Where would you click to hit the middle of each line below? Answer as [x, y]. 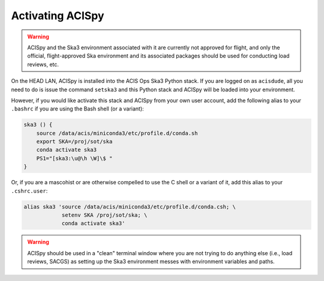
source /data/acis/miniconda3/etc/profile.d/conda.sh [117, 133]
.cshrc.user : [29, 191]
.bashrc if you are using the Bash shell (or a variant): [77, 109]
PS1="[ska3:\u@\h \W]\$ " [74, 158]
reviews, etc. [43, 64]
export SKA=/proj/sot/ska [74, 142]
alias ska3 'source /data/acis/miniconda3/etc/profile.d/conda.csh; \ [130, 207]
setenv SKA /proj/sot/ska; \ [104, 215]
